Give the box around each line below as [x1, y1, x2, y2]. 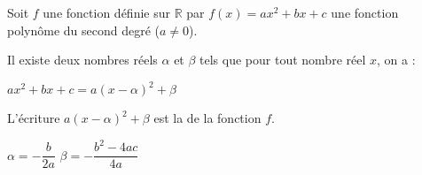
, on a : [377, 50, 416, 69]
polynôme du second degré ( [7, 20, 160, 39]
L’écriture [7, 109, 60, 127]
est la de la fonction [153, 109, 262, 127]
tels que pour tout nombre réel [199, 50, 366, 69]
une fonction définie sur [43, 4, 170, 21]
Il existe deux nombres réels [7, 50, 158, 69]
